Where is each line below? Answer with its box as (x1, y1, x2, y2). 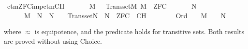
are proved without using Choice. (4, 36, 102, 46)
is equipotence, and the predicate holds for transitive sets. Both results (34, 26, 245, 37)
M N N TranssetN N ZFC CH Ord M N (24, 10, 226, 20)
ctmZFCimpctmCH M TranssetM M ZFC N (7, 1, 197, 11)
